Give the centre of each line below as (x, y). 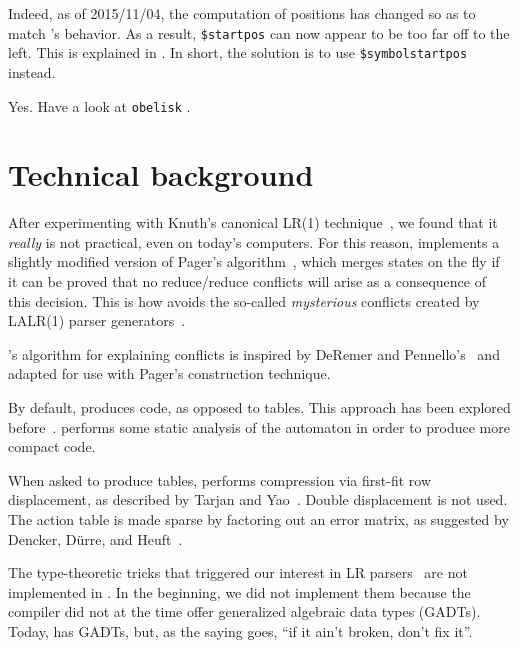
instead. (32, 71)
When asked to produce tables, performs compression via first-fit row (220, 479)
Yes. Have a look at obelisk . (99, 105)
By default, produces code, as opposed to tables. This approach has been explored (259, 407)
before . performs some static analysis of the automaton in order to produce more (259, 426)
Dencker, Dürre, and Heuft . (95, 538)
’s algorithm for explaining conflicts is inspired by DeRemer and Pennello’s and (254, 353)
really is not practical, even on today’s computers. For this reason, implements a (254, 241)
